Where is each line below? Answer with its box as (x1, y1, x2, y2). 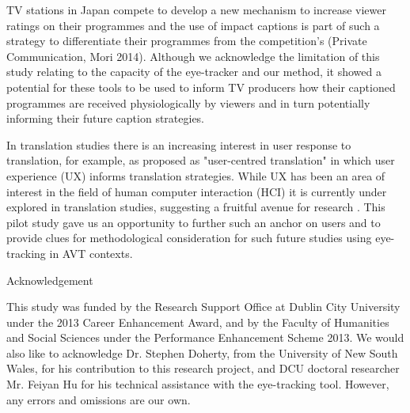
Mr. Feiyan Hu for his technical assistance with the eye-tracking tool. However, (6, 376, 389, 392)
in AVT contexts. (49, 244, 133, 261)
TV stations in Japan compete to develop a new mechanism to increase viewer (6, 2, 387, 17)
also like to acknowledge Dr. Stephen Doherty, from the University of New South (6, 344, 398, 361)
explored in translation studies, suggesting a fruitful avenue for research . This (6, 199, 385, 215)
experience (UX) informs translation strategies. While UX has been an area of (6, 167, 385, 184)
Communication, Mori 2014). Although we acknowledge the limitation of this (6, 47, 380, 64)
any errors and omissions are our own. (6, 391, 191, 407)
